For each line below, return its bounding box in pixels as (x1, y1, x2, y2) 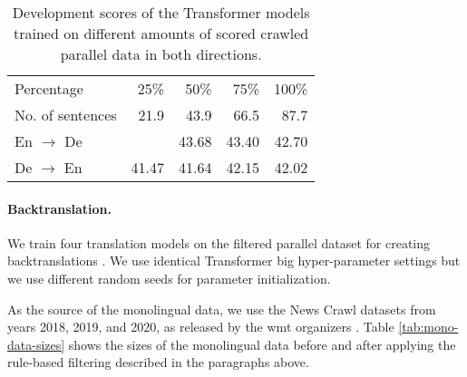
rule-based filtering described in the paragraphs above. (7, 353, 309, 372)
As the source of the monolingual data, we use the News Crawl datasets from (7, 299, 436, 318)
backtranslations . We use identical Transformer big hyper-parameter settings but (7, 251, 461, 270)
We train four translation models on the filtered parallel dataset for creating (7, 233, 431, 252)
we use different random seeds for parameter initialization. (7, 268, 331, 287)
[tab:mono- (398, 317, 459, 336)
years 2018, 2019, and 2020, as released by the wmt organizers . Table (7, 317, 394, 336)
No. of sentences (15, 104, 117, 125)
